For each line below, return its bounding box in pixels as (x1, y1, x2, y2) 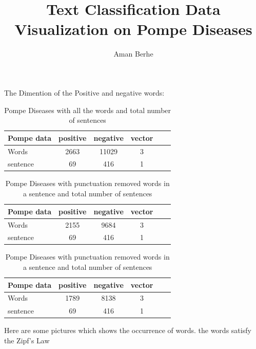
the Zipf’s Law (4, 335, 50, 345)
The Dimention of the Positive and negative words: (4, 87, 165, 98)
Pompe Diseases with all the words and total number (4, 104, 171, 115)
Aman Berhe (113, 48, 153, 59)
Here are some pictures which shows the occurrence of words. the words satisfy (4, 325, 251, 336)
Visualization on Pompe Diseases (14, 19, 252, 40)
